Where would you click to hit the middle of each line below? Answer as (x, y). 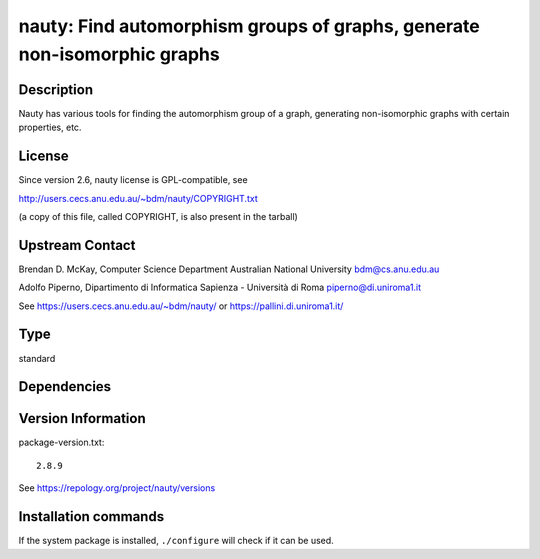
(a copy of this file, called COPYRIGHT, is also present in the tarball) (158, 216)
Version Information (82, 418)
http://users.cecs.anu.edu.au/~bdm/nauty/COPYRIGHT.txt (138, 198)
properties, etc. (50, 127)
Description (56, 89)
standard (37, 358)
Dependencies (65, 386)
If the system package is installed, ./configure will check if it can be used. (176, 541)
